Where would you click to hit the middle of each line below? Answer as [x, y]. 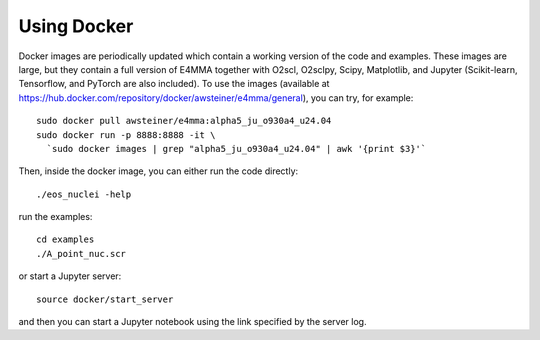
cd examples [65, 239]
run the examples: [55, 217]
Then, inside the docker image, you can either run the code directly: [158, 171]
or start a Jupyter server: [70, 276]
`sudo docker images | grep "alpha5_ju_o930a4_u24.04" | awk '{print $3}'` [236, 148]
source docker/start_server [105, 299]
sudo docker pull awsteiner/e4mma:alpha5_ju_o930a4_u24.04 [184, 121]
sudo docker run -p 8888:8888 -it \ [126, 134]
